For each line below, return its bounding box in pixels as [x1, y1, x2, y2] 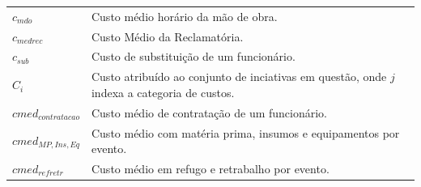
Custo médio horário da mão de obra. [91, 7, 278, 24]
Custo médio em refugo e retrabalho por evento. [91, 160, 330, 176]
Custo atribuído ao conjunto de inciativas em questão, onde [91, 68, 387, 85]
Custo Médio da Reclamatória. [91, 28, 244, 45]
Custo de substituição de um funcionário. [91, 48, 296, 65]
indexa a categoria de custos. [91, 83, 235, 100]
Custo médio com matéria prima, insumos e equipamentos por [91, 124, 400, 141]
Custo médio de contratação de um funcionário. [91, 104, 328, 121]
